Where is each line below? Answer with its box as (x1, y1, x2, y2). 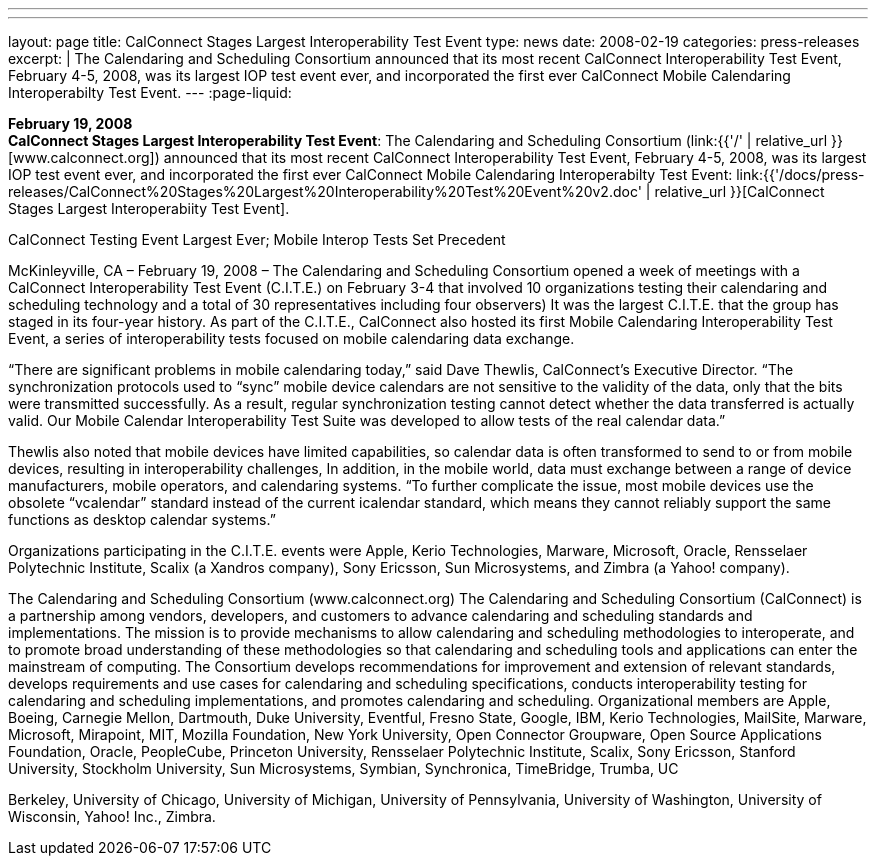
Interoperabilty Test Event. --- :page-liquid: (8, 84, 292, 101)
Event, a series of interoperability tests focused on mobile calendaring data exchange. (8, 330, 575, 347)
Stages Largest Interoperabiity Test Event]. (8, 200, 290, 217)
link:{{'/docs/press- (736, 166, 865, 183)
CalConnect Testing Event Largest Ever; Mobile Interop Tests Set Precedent (8, 231, 506, 248)
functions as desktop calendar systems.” (8, 511, 276, 528)
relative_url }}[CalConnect (654, 183, 825, 200)
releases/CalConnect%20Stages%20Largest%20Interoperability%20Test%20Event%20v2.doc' (8, 183, 642, 200)
